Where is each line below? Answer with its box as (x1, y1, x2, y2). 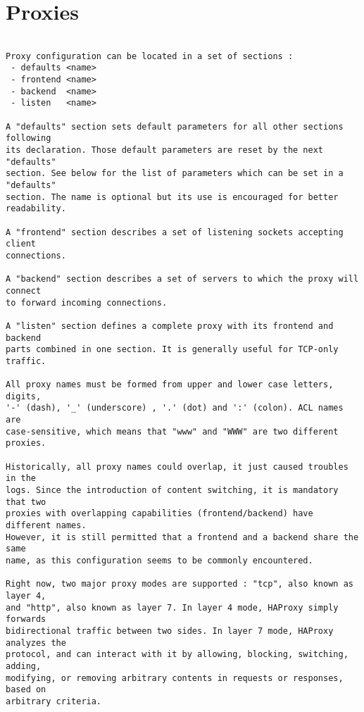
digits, (6, 391, 42, 401)
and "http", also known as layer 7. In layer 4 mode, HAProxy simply (6, 602, 339, 613)
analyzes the (6, 637, 66, 648)
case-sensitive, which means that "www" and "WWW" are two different (6, 426, 339, 437)
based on (6, 685, 46, 695)
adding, (6, 661, 42, 671)
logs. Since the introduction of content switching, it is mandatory (6, 485, 339, 496)
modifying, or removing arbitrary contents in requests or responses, (6, 673, 344, 683)
